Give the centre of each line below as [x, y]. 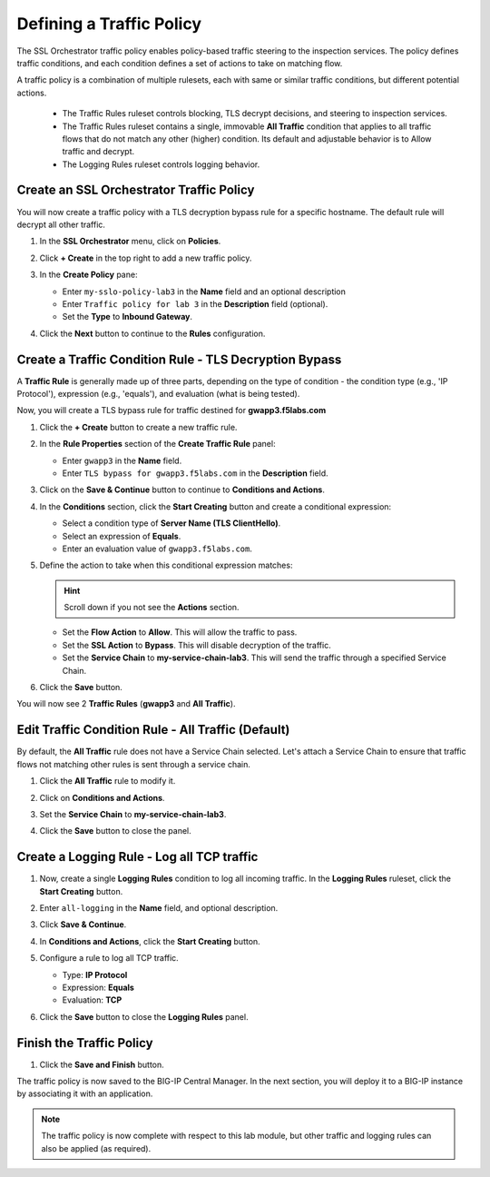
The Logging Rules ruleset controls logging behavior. [161, 164]
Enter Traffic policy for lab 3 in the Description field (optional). [195, 303]
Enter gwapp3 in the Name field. [122, 460]
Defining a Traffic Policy [109, 24]
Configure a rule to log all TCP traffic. [109, 958]
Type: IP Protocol [95, 974]
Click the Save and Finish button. [102, 1064]
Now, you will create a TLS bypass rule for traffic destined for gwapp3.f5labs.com [171, 410]
